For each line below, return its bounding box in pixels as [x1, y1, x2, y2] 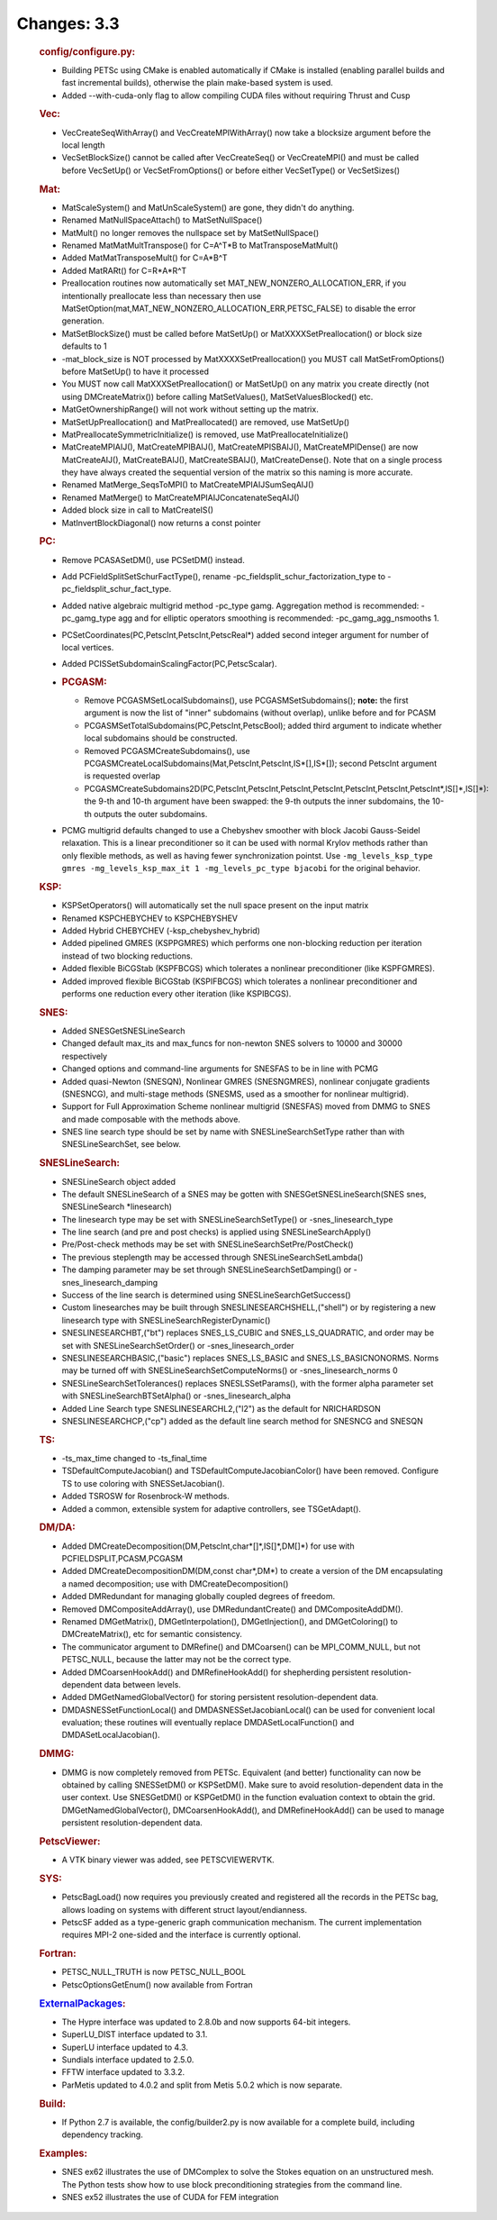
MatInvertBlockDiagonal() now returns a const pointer [61, 517, 261, 528]
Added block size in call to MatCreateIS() [61, 505, 214, 515]
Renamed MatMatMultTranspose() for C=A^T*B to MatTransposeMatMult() [61, 240, 339, 251]
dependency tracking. [61, 2129, 143, 2140]
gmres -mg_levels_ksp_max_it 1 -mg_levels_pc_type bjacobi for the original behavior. [61, 863, 420, 874]
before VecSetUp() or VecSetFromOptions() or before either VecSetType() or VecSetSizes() [61, 165, 401, 176]
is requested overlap [84, 770, 161, 781]
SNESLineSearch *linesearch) [61, 1201, 173, 1212]
